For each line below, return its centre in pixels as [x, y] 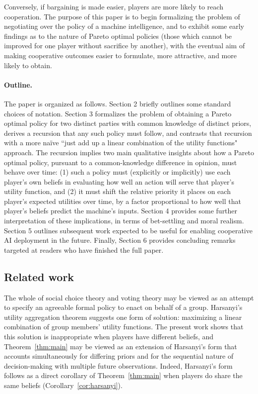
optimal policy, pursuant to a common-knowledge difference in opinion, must [121, 162]
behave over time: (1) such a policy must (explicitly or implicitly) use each [117, 172]
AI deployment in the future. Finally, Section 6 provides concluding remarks [120, 240]
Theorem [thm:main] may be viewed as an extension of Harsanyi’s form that [121, 346]
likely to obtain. [28, 65]
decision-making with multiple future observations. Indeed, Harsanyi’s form [118, 365]
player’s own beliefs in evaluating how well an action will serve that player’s [119, 181]
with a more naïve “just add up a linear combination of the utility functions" [121, 143]
